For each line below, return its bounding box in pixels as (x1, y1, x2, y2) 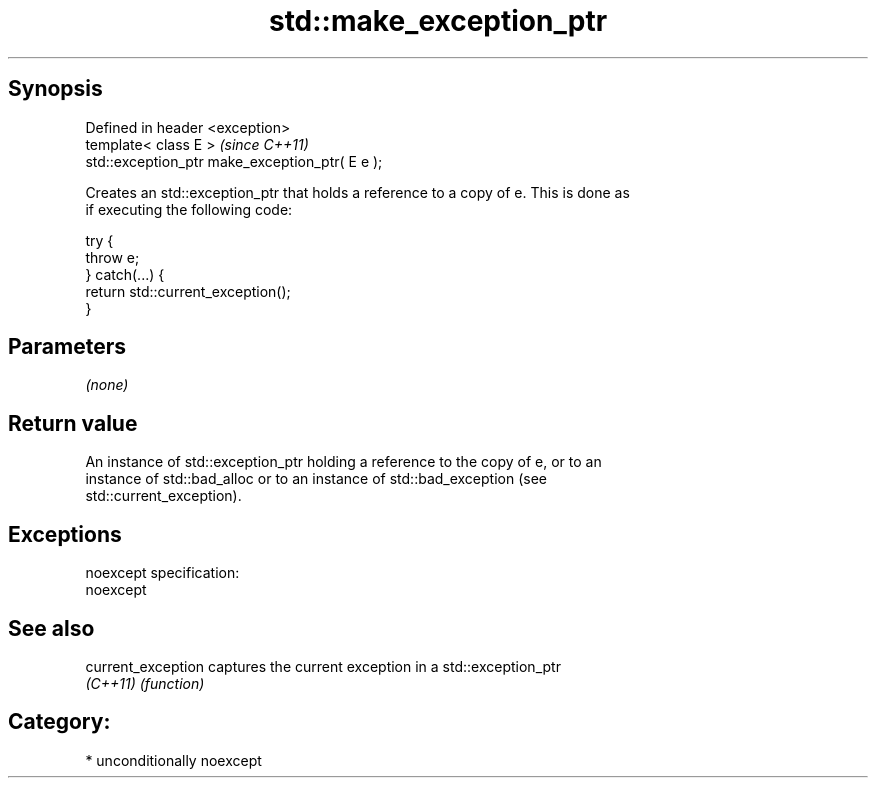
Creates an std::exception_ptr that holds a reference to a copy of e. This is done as (85, 183, 630, 201)
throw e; (85, 248, 140, 266)
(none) (85, 376, 129, 394)
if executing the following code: (85, 200, 293, 218)
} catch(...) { (85, 265, 165, 283)
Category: (8, 709, 111, 735)
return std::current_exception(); (85, 282, 291, 300)
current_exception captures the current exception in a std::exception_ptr (85, 657, 561, 675)
